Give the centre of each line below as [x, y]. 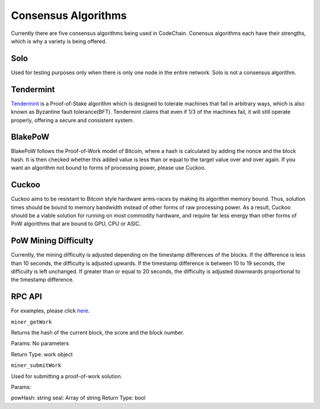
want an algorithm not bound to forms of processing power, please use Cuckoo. [108, 168]
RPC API [27, 297]
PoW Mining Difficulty [52, 241]
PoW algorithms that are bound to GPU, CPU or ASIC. [76, 224]
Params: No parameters [40, 343]
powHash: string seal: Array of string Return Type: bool [78, 398]
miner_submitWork [36, 365]
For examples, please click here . [50, 311]
